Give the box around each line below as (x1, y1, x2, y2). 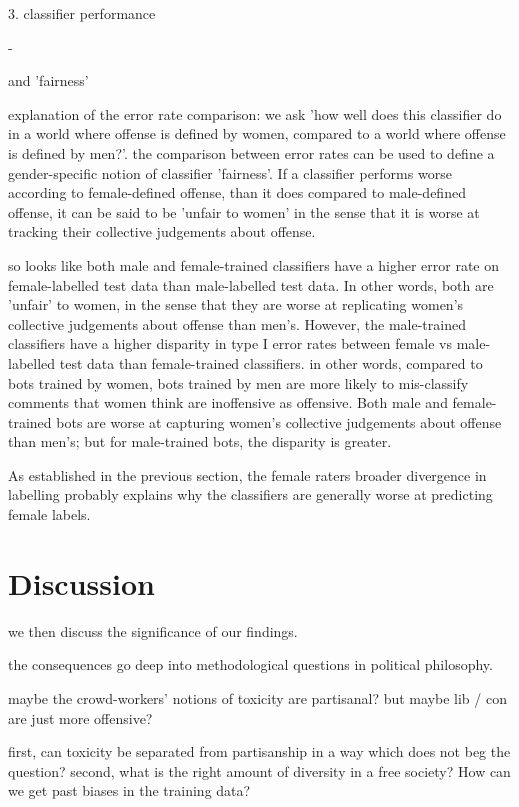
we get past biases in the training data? (8, 780, 251, 801)
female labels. (8, 504, 91, 525)
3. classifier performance (8, 3, 156, 23)
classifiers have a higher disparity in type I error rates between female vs (8, 333, 453, 354)
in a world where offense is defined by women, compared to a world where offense (8, 123, 506, 144)
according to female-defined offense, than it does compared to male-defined (8, 182, 466, 203)
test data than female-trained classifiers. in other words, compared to (59, 352, 483, 373)
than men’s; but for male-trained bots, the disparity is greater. (8, 431, 392, 452)
